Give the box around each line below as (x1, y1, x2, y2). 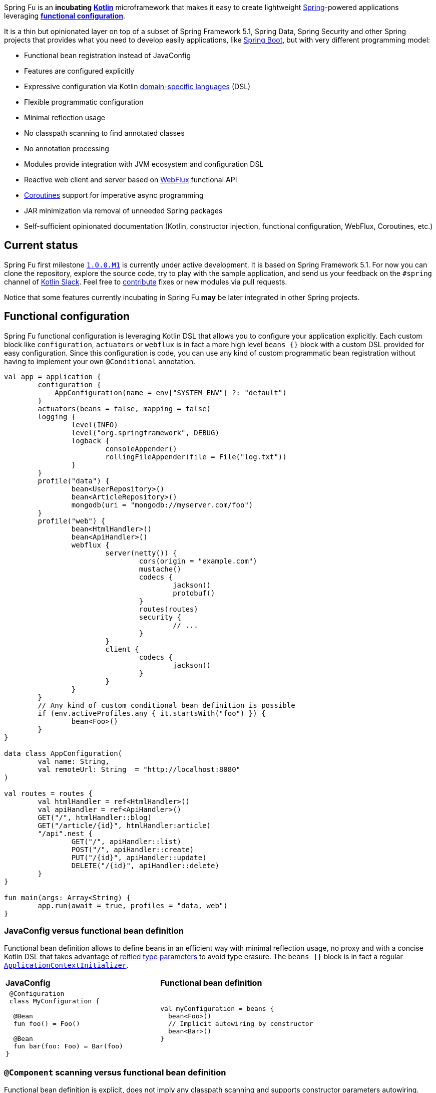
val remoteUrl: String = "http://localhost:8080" (38, 765, 241, 773)
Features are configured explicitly (24, 67, 135, 75)
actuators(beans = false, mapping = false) (38, 404, 211, 413)
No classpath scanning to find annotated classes (24, 129, 185, 137)
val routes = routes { (4, 789, 93, 797)
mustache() (139, 565, 182, 573)
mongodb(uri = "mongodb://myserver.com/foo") (71, 500, 253, 509)
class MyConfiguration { (9, 997, 100, 1005)
